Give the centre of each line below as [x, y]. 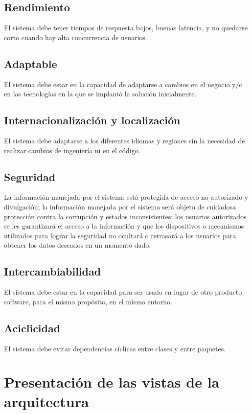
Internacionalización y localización [92, 120]
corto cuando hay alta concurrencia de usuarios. [76, 37]
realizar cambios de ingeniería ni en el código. [72, 150]
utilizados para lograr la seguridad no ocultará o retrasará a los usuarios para [120, 235]
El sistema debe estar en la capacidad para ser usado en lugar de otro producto [123, 292]
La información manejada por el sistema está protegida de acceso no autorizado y [126, 197]
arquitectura [46, 401]
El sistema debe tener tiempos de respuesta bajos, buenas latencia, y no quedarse [126, 28]
